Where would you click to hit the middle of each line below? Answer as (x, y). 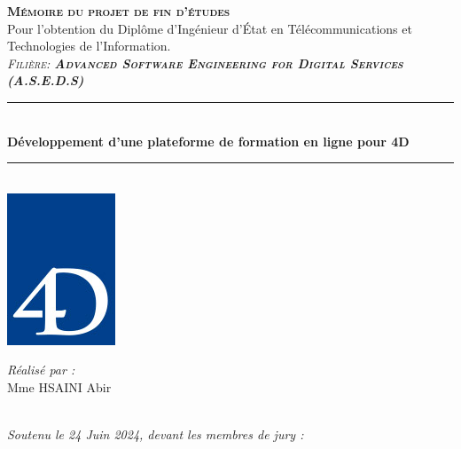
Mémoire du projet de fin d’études (119, 11)
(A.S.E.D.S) (46, 80)
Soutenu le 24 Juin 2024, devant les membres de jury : (156, 434)
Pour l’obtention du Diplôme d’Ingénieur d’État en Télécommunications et (210, 28)
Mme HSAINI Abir (59, 386)
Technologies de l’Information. (89, 46)
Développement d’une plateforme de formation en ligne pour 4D (208, 141)
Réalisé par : (41, 370)
